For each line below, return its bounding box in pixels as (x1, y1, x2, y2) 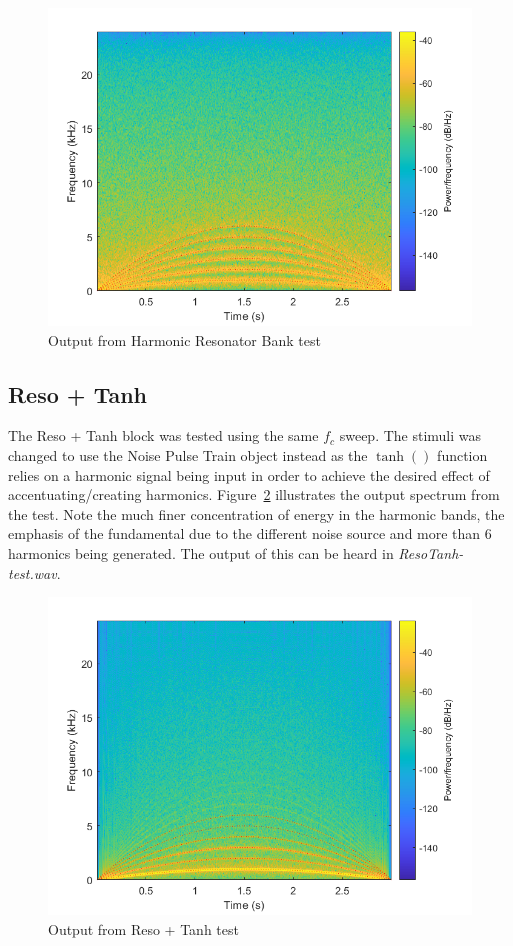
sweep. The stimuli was (339, 425, 482, 446)
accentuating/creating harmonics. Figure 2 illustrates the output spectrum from (8, 484, 500, 505)
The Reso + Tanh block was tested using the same (8, 425, 319, 446)
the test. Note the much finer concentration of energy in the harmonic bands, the (8, 503, 505, 524)
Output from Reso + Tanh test (48, 918, 239, 939)
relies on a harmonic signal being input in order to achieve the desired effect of (8, 464, 490, 485)
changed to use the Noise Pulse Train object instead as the (8, 444, 368, 465)
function (437, 444, 488, 465)
